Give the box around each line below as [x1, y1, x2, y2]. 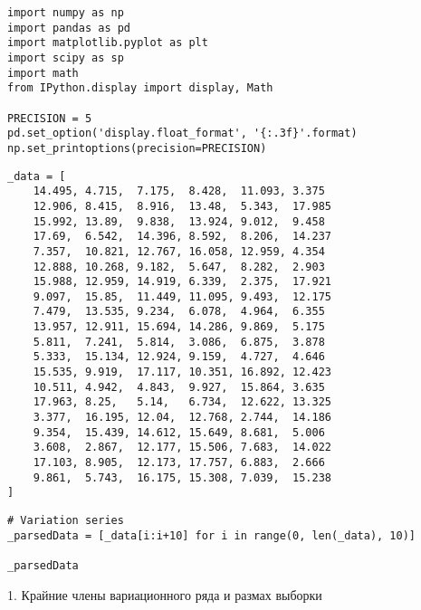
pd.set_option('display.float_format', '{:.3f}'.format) [7, 127, 358, 140]
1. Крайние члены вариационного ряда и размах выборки [7, 585, 322, 604]
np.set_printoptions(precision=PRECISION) [7, 141, 267, 155]
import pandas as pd [7, 21, 131, 34]
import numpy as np [7, 6, 124, 19]
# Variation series [7, 514, 124, 527]
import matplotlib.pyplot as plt [7, 36, 208, 50]
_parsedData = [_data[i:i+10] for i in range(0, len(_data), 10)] [7, 529, 416, 542]
